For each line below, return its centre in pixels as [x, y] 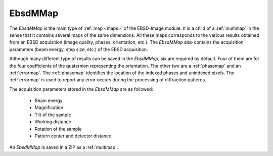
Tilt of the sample [53, 115]
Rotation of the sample [58, 129]
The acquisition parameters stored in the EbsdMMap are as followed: [81, 89]
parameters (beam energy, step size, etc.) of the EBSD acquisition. [79, 49]
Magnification [49, 108]
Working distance [53, 122]
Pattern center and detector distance [73, 136]
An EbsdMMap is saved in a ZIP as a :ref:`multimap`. [64, 147]
